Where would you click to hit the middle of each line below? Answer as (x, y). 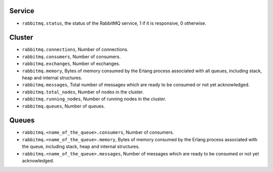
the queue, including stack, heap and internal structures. (81, 147)
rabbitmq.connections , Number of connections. (75, 49)
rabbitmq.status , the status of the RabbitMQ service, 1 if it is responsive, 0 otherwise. (114, 23)
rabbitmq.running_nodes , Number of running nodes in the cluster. (94, 99)
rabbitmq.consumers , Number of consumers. (71, 56)
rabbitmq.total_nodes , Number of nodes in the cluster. (83, 92)
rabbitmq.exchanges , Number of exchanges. (71, 64)
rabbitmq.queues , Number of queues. (63, 106)
